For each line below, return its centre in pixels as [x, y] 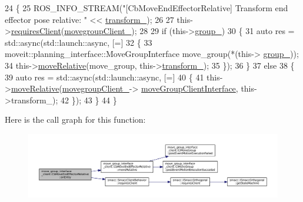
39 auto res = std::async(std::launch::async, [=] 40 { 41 [104, 77]
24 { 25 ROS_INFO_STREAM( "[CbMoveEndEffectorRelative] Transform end [146, 8]
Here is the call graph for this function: [75, 119]
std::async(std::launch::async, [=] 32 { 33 [79, 42]
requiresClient [36, 31]
